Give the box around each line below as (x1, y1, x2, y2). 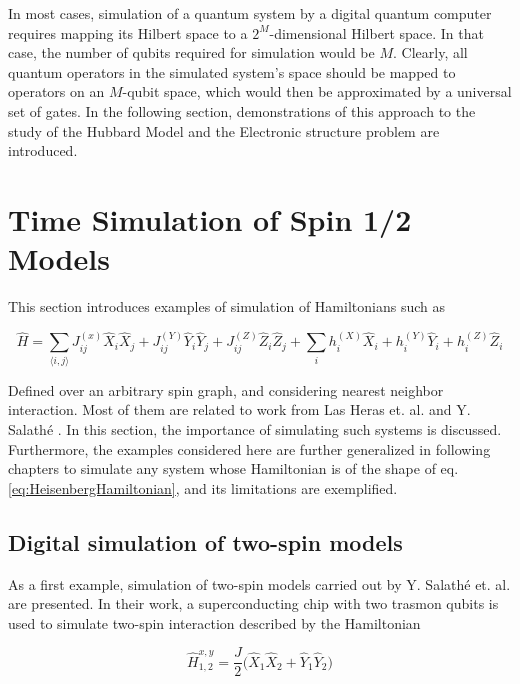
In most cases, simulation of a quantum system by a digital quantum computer (8, 3, 492, 23)
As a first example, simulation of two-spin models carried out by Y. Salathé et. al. (8, 573, 511, 594)
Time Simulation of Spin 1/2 (8, 198, 412, 239)
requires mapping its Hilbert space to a (8, 22, 248, 43)
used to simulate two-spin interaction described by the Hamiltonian (8, 612, 421, 633)
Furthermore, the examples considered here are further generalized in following (8, 438, 491, 459)
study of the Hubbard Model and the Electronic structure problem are (8, 120, 440, 141)
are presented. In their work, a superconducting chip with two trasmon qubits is (8, 593, 499, 614)
